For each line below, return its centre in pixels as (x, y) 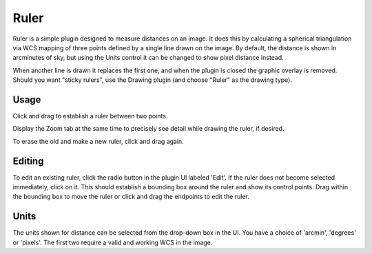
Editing (28, 161)
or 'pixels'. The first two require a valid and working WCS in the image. (113, 242)
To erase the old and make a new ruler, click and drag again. (98, 141)
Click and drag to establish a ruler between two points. (90, 116)
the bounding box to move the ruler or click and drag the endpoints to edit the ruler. (131, 197)
